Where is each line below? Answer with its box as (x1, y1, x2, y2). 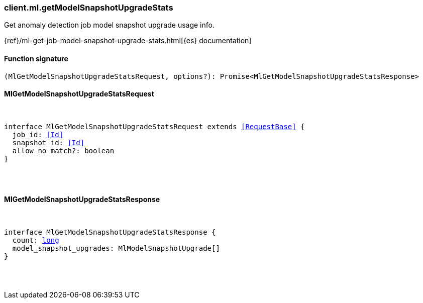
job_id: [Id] (12, 130, 64, 139)
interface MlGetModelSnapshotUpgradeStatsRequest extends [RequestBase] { (4, 122, 305, 131)
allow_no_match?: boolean (12, 146, 115, 155)
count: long (12, 236, 59, 245)
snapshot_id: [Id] (12, 138, 85, 147)
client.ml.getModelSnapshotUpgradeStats (4, 3, 173, 13)
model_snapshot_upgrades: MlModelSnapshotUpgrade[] (12, 244, 220, 253)
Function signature (4, 54, 68, 63)
